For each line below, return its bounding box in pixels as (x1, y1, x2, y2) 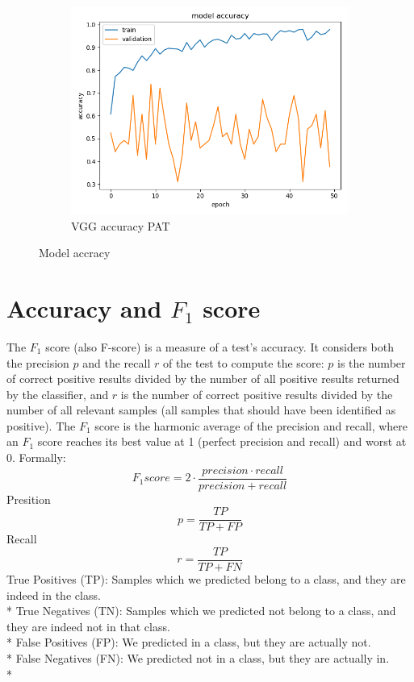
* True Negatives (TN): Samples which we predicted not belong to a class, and (6, 602, 396, 619)
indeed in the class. (6, 586, 101, 603)
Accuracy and (6, 291, 162, 324)
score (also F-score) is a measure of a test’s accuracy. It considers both (45, 338, 395, 355)
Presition (6, 490, 51, 507)
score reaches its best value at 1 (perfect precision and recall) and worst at (37, 433, 407, 450)
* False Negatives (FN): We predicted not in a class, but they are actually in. (6, 650, 390, 666)
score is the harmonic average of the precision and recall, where (94, 417, 408, 434)
